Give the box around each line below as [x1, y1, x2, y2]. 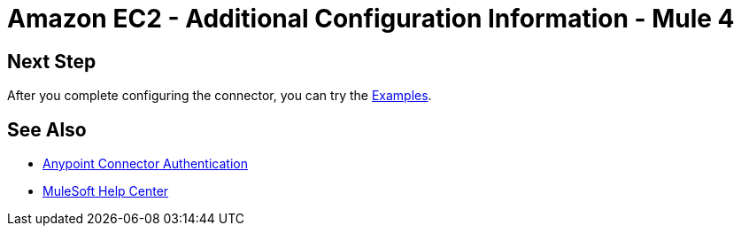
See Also [7, 118, 87, 141]
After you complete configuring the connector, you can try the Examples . [7, 88, 432, 104]
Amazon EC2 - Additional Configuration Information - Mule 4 [7, 4, 735, 34]
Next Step [7, 50, 96, 73]
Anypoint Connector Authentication [42, 156, 248, 172]
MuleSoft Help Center [42, 183, 169, 199]
